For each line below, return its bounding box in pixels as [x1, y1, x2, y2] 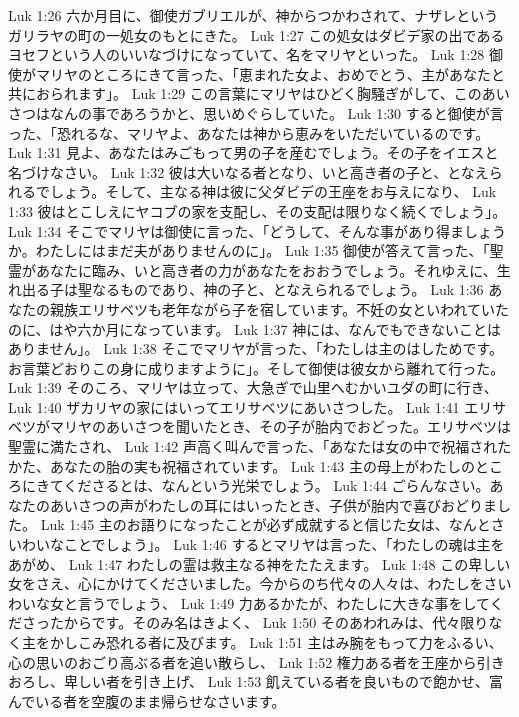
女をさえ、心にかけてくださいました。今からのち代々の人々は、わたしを [8, 573, 484, 594]
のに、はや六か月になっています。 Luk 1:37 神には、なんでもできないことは [8, 318, 502, 339]
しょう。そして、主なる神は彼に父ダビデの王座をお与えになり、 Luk [49, 181, 497, 202]
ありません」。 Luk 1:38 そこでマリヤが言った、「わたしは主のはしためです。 [8, 338, 503, 359]
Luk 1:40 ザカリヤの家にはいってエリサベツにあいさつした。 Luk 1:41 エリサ [8, 396, 507, 417]
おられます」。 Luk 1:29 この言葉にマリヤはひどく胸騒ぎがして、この [35, 83, 482, 104]
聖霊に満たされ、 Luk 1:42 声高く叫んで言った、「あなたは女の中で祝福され [8, 436, 498, 457]
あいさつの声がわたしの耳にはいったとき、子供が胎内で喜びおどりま [49, 494, 498, 515]
